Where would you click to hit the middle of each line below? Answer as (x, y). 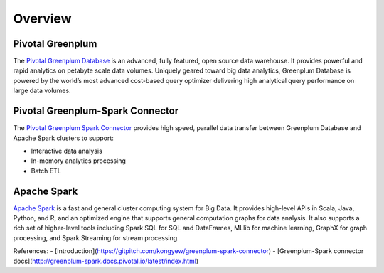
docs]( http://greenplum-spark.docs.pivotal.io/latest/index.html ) (106, 261)
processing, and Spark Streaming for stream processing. (96, 237)
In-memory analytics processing (78, 161)
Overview (42, 18)
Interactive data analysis (66, 151)
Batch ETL (46, 171)
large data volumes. (42, 91)
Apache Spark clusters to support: (63, 138)
